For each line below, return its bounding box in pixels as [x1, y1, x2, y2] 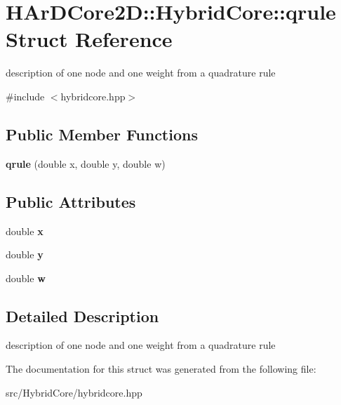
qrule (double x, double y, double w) [6, 156, 166, 171]
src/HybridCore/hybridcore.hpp [6, 385, 142, 399]
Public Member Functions [6, 123, 198, 145]
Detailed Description [6, 305, 159, 326]
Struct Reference [6, 25, 173, 53]
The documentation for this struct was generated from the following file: [6, 361, 316, 376]
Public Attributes [6, 190, 136, 212]
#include [6, 88, 45, 103]
